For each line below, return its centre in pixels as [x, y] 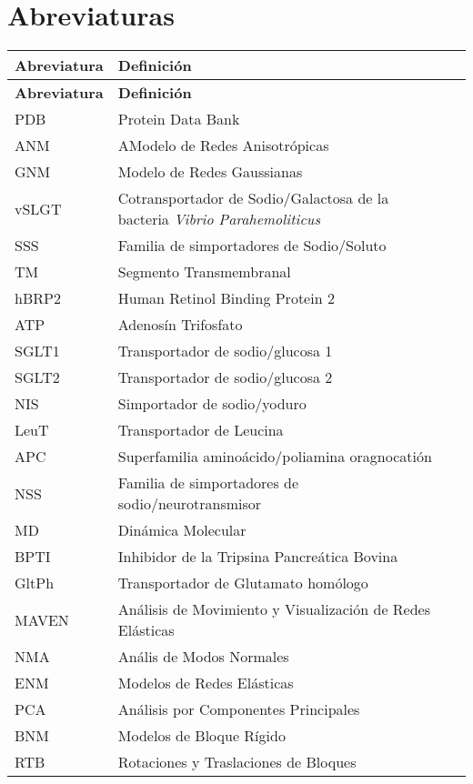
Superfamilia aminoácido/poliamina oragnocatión [275, 457]
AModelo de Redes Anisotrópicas [223, 146]
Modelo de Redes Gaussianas [210, 172]
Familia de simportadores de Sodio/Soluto [252, 246]
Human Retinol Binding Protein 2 [226, 298]
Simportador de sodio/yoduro [212, 404]
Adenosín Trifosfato [180, 325]
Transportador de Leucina [201, 430]
